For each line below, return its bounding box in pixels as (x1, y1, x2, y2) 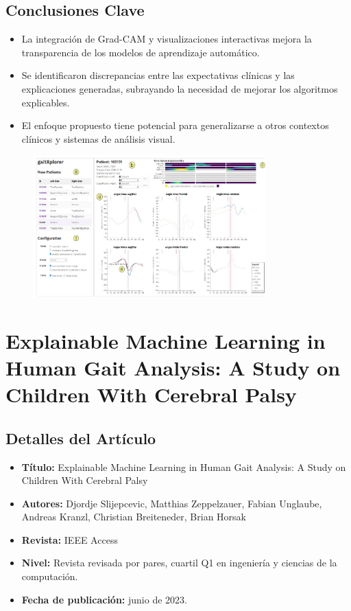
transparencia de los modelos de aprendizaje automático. (21, 45, 260, 59)
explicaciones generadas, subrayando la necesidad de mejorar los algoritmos (21, 81, 338, 95)
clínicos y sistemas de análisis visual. (21, 131, 175, 146)
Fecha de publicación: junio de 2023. (21, 592, 187, 606)
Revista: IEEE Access (21, 532, 118, 546)
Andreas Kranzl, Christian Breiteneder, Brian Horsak (21, 509, 246, 524)
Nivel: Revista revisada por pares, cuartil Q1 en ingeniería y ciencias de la (21, 555, 337, 570)
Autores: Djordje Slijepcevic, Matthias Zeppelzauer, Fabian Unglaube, (21, 496, 322, 510)
